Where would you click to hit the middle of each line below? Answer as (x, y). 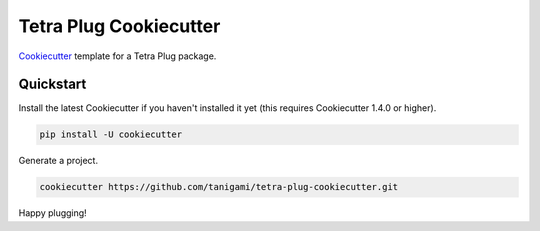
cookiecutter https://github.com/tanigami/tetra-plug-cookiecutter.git (219, 187)
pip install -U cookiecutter (111, 134)
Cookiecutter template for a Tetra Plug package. (117, 56)
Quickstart (52, 84)
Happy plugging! (52, 213)
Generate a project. (58, 161)
